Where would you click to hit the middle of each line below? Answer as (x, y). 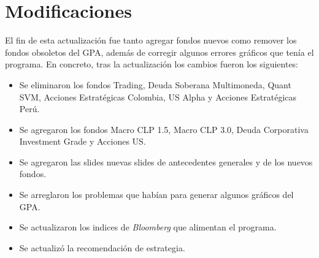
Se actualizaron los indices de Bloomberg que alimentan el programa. (148, 227)
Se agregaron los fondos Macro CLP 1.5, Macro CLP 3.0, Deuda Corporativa (164, 129)
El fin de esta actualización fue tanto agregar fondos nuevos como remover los (151, 40)
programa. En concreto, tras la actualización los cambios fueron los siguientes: (152, 64)
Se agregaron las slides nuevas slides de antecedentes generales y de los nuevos (166, 161)
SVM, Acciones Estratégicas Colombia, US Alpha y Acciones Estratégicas (158, 97)
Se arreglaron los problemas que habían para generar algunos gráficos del (156, 195)
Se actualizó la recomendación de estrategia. (102, 247)
